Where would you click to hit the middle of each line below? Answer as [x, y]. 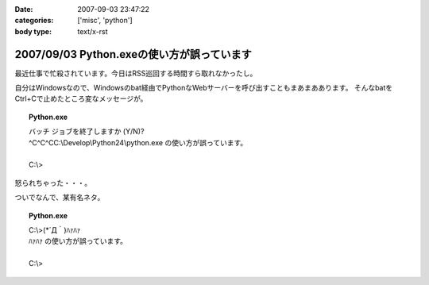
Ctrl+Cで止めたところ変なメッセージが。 [81, 98]
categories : [34, 21]
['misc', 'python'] [105, 21]
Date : [24, 9]
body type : [33, 31]
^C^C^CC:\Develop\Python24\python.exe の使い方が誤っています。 [138, 142]
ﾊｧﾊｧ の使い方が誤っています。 [78, 241]
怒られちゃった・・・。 [53, 183]
